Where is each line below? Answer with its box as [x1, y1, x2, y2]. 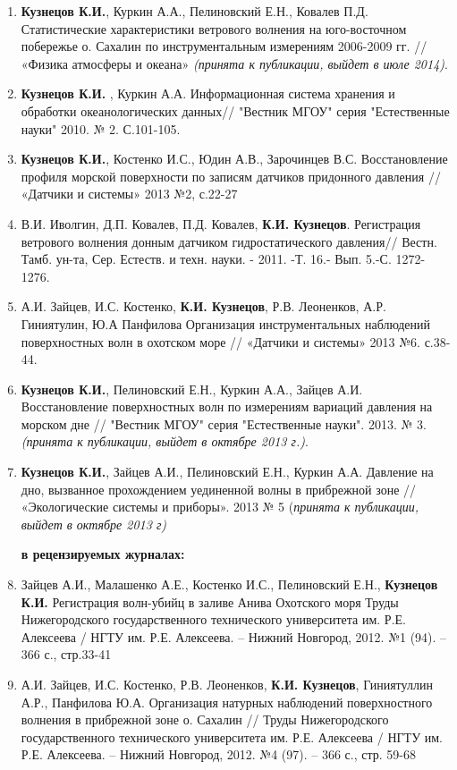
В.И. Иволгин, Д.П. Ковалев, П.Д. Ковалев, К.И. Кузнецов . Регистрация [21, 214, 421, 233]
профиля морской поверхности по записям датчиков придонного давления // [21, 166, 441, 185]
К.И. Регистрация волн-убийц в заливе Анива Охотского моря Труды [21, 592, 399, 611]
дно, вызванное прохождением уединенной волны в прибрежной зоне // [21, 479, 417, 498]
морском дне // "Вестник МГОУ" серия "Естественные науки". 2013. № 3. [21, 414, 427, 433]
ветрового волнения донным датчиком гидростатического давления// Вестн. [21, 232, 437, 250]
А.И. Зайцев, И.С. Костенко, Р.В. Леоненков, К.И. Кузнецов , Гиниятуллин [21, 675, 433, 693]
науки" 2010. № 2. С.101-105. [21, 119, 181, 138]
